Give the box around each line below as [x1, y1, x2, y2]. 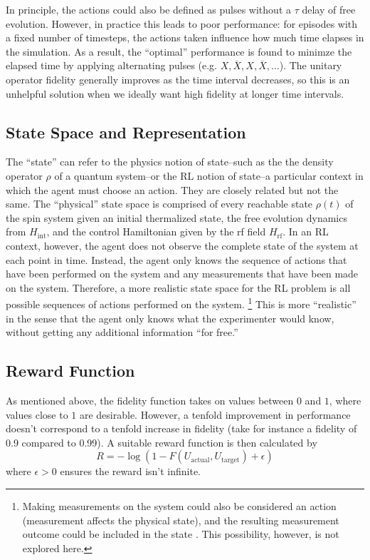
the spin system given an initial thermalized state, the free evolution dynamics [6, 210, 347, 225]
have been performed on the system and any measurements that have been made [6, 266, 359, 281]
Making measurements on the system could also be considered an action [22, 498, 337, 513]
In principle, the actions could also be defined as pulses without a [6, 2, 291, 16]
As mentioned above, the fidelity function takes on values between [6, 392, 294, 407]
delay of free [302, 2, 356, 16]
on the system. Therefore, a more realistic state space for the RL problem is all [6, 280, 351, 295]
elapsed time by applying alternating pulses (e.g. [6, 58, 218, 73]
